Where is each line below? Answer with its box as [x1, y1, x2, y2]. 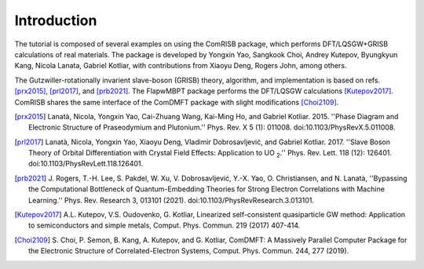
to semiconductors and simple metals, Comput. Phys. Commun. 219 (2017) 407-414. [28, 220, 301, 231]
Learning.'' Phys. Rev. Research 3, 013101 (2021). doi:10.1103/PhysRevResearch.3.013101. [28, 195, 314, 205]
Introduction [14, 12, 97, 29]
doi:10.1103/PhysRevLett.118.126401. [28, 159, 144, 169]
